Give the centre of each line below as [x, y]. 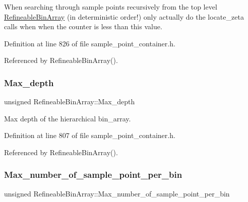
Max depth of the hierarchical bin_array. [68, 118]
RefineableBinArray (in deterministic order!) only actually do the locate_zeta [124, 16]
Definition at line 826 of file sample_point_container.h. [90, 43]
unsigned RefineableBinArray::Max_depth [70, 102]
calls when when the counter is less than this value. [83, 26]
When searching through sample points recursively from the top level [111, 7]
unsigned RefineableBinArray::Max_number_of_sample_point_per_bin [117, 193]
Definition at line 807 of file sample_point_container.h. [90, 135]
